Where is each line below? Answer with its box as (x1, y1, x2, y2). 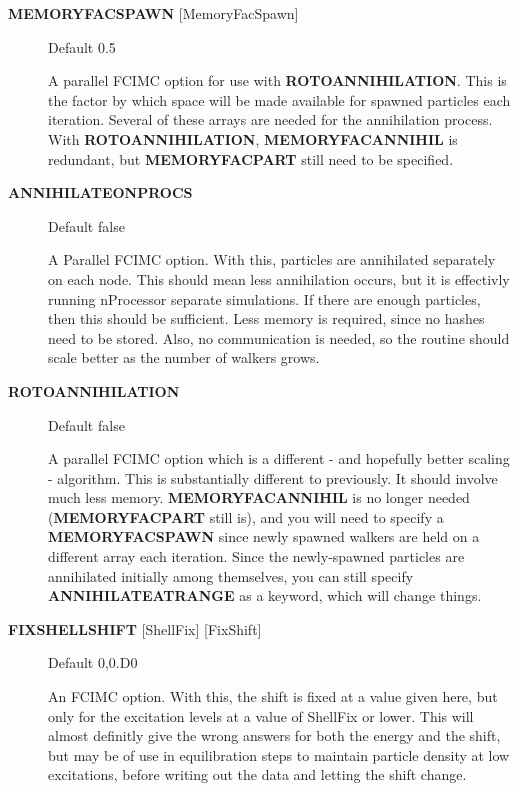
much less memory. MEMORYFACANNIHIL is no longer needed (48, 487, 470, 508)
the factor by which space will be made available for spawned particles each (48, 89, 511, 110)
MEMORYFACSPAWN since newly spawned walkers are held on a (48, 526, 480, 547)
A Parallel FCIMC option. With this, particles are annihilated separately (48, 249, 496, 270)
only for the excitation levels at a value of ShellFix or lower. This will (48, 705, 474, 726)
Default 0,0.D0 (48, 652, 138, 673)
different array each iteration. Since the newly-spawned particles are (48, 546, 465, 567)
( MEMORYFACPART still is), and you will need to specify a (48, 506, 444, 527)
